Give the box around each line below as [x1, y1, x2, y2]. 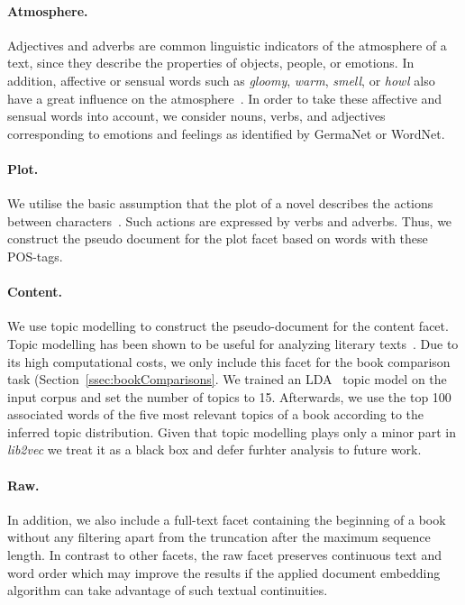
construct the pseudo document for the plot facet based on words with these [7, 229, 428, 248]
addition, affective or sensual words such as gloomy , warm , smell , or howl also [7, 70, 435, 89]
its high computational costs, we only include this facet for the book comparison [7, 352, 451, 371]
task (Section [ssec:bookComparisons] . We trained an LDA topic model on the [7, 370, 447, 389]
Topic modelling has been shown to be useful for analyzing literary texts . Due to [7, 334, 459, 353]
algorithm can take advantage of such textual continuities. [7, 581, 328, 600]
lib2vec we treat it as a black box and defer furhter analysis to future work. [7, 440, 422, 459]
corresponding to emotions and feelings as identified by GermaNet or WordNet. [7, 124, 445, 142]
